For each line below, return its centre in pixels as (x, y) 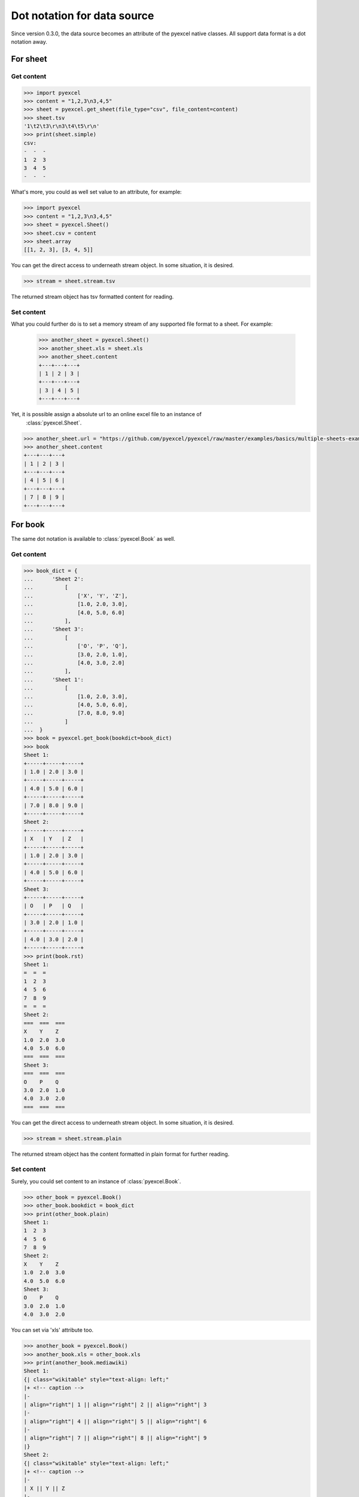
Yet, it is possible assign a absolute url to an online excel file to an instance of (106, 414)
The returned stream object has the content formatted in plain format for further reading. (120, 1154)
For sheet (29, 59)
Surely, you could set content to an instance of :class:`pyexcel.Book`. (96, 1181)
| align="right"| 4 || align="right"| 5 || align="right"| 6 (115, 1421)
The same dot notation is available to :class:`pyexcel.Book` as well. (93, 539)
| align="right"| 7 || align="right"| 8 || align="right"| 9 (115, 1438)
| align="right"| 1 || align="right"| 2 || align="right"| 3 (115, 1404)
